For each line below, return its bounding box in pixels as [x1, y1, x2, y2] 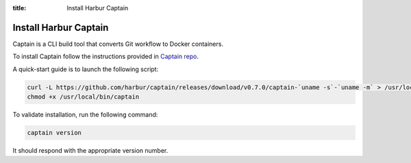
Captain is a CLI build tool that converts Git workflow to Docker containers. [12, 40, 224, 48]
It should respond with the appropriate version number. [12, 147, 169, 155]
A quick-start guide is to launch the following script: [12, 65, 159, 73]
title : [12, 4, 27, 12]
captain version [27, 129, 82, 137]
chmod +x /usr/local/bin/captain [27, 93, 140, 101]
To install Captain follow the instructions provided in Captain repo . [12, 52, 199, 61]
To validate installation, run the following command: [12, 110, 158, 119]
